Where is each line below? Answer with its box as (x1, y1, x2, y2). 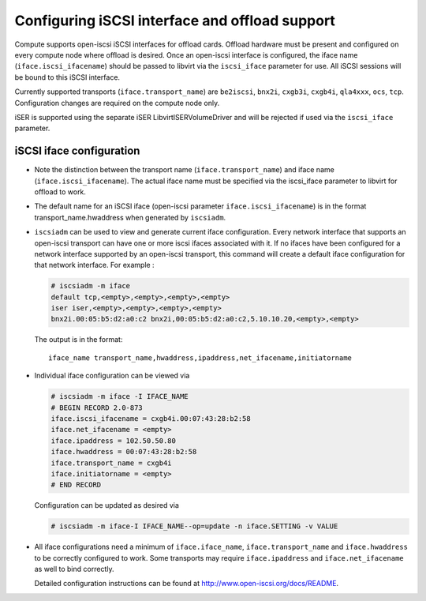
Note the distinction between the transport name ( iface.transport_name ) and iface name (34, 165, 334, 175)
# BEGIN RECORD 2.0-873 (50, 403, 144, 412)
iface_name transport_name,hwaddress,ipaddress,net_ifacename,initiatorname (48, 353, 353, 362)
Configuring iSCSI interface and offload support (14, 12, 335, 29)
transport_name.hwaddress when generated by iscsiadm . (34, 212, 226, 222)
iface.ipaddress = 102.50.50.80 (50, 436, 177, 445)
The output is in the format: (34, 335, 123, 344)
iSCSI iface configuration (14, 145, 140, 158)
